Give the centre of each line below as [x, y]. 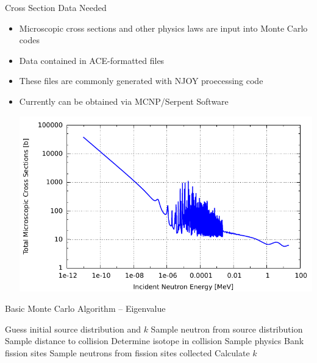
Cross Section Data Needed [56, 7]
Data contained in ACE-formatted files [92, 60]
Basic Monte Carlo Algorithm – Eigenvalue [85, 308]
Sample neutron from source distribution [227, 329]
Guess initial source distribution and [73, 329]
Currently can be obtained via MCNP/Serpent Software [124, 101]
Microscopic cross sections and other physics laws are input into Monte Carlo [163, 28]
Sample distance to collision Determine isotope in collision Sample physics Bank [155, 341]
